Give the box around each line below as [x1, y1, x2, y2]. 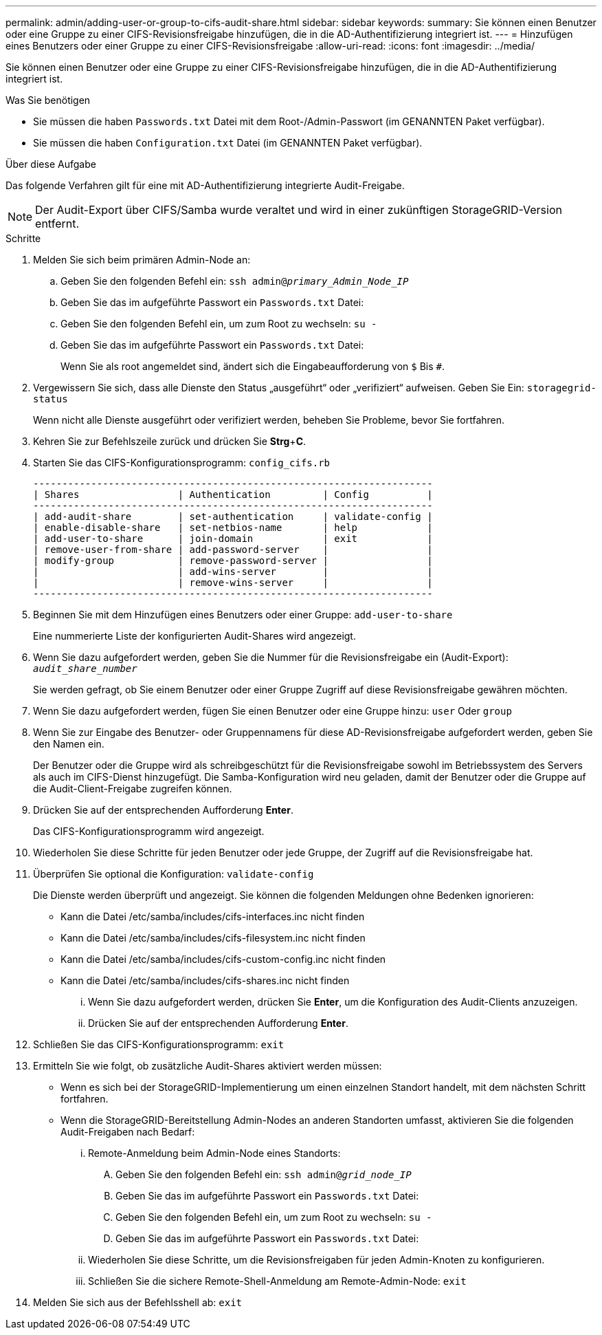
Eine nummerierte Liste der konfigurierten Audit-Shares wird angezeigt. [33, 630, 356, 642]
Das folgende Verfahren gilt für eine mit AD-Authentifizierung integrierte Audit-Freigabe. [5, 180, 405, 191]
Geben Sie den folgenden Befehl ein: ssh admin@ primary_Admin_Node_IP [60, 275, 409, 287]
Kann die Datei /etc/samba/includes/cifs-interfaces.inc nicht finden [60, 911, 365, 922]
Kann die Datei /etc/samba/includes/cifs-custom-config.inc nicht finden [60, 953, 386, 965]
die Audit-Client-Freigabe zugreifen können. [33, 783, 232, 794]
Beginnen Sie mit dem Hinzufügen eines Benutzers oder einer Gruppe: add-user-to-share [33, 609, 453, 620]
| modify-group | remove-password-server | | [33, 555, 433, 566]
